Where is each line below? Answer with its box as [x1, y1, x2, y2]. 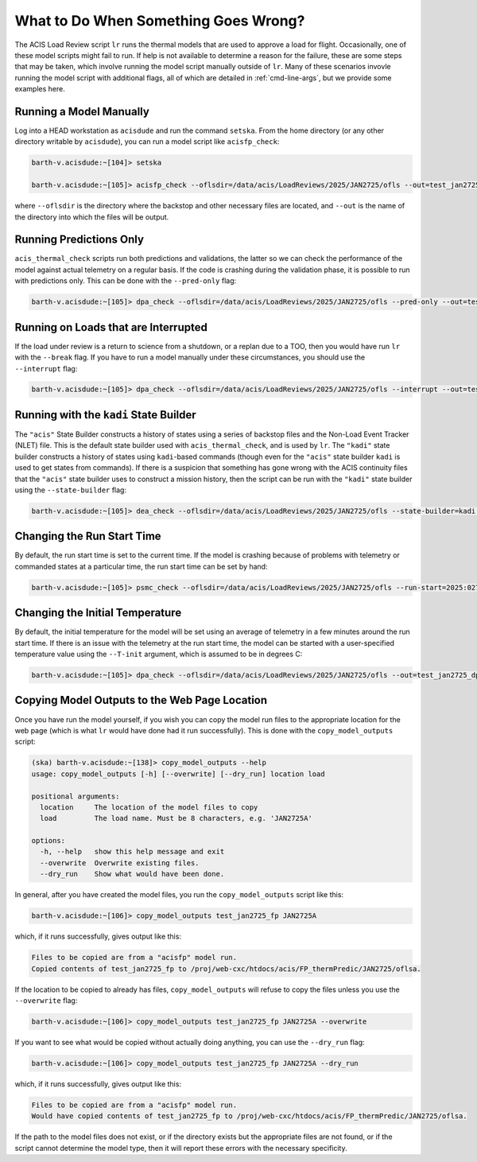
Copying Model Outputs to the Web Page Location [14, 694, 268, 707]
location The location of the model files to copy [40, 803, 258, 811]
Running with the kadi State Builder [14, 408, 196, 422]
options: [31, 836, 66, 845]
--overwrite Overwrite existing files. [40, 858, 200, 867]
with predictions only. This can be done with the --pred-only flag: [14, 276, 237, 286]
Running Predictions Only [14, 233, 145, 247]
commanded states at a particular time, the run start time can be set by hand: [14, 562, 268, 571]
